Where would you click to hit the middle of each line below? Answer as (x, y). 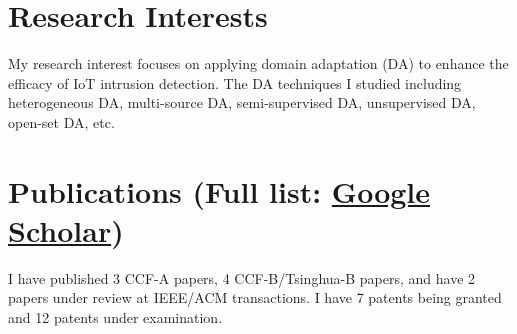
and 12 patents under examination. (115, 317)
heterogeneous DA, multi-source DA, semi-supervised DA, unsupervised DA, (242, 102)
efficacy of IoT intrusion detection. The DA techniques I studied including (235, 82)
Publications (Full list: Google (219, 190)
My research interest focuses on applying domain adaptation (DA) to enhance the (258, 63)
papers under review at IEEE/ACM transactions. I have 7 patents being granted (255, 297)
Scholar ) (66, 229)
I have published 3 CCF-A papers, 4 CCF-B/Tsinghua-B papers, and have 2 (242, 277)
